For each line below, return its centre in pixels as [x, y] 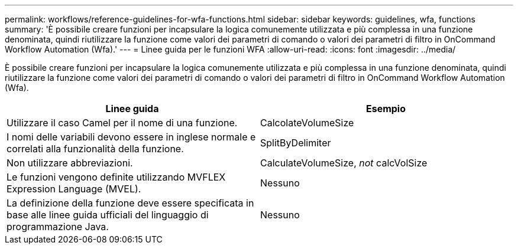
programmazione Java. [58, 227]
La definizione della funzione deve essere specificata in [130, 203]
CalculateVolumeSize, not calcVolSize [344, 163]
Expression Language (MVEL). [74, 189]
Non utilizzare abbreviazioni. [70, 163]
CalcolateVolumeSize [307, 123]
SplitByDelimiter [296, 143]
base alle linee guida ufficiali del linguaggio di [108, 215]
